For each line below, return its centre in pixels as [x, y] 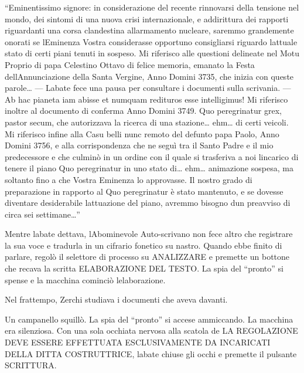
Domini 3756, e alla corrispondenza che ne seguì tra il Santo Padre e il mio [139, 145]
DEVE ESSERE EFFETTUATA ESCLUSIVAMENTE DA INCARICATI [138, 342]
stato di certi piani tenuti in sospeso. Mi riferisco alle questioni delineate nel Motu [152, 53]
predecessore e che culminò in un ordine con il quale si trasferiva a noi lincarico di [152, 156]
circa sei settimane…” [42, 214]
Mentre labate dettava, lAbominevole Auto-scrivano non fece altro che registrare [149, 234]
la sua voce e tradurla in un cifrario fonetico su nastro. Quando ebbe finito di [144, 245]
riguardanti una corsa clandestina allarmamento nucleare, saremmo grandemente [149, 30]
